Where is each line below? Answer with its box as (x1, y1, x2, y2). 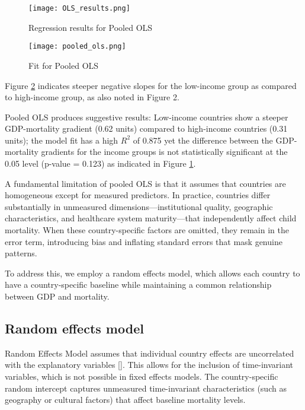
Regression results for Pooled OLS (28, 21, 153, 33)
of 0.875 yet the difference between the (133, 134, 273, 146)
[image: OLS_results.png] (28, 4, 130, 12)
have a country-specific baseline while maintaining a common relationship (5, 278, 272, 291)
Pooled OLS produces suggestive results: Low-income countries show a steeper (5, 110, 288, 123)
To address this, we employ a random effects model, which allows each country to (5, 266, 300, 279)
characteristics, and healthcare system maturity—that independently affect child (5, 212, 297, 224)
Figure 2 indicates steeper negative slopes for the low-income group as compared (5, 79, 297, 91)
